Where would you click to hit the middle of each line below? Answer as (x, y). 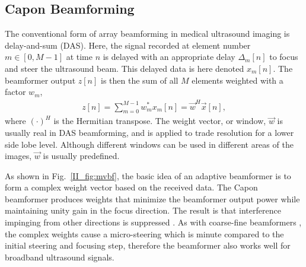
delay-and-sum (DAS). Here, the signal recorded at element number (128, 45)
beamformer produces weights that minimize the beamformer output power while (152, 198)
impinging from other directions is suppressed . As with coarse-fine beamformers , (153, 222)
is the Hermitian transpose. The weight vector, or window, (160, 121)
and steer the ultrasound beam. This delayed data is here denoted (125, 68)
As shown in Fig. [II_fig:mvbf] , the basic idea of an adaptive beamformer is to (148, 175)
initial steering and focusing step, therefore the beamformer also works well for (148, 245)
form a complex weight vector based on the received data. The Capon (131, 187)
